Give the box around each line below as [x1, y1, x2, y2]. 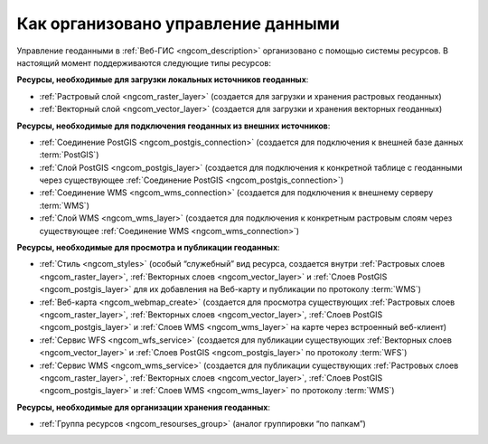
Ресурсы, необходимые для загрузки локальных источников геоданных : [16, 74, 309, 85]
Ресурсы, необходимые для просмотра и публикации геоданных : [16, 242, 280, 253]
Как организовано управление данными [16, 14, 341, 33]
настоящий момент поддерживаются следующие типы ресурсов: [16, 57, 271, 68]
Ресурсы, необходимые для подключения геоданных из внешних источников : [16, 120, 331, 131]
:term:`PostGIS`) [39, 149, 99, 160]
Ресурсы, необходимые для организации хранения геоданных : [16, 401, 271, 412]
